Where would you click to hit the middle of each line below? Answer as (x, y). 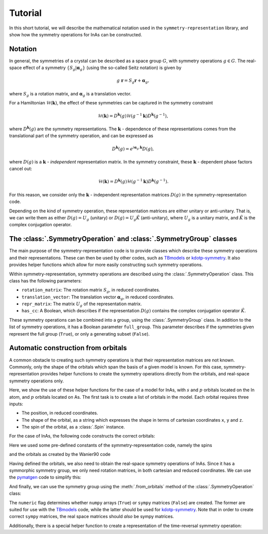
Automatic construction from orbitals (68, 348)
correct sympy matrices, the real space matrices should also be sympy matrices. (92, 517)
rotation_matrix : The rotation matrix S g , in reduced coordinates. (91, 291)
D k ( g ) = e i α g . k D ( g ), (133, 148)
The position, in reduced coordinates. (60, 413)
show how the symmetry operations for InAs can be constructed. (76, 34)
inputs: (16, 404)
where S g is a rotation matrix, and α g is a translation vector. (70, 94)
